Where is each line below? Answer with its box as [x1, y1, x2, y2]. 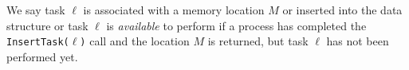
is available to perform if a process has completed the [106, 17, 367, 33]
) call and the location [80, 33, 190, 49]
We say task [6, 2, 65, 17]
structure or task [6, 17, 88, 33]
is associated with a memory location [83, 2, 265, 17]
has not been [326, 33, 389, 49]
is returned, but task [207, 33, 309, 49]
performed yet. [6, 48, 78, 64]
